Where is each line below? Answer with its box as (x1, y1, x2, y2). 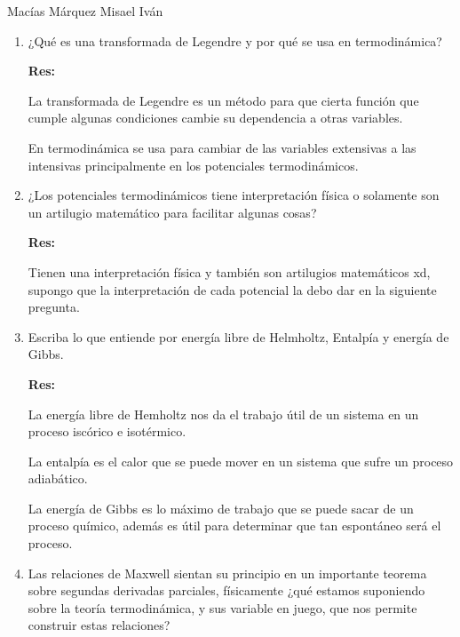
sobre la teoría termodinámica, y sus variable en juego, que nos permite (28, 598, 417, 617)
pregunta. (28, 298, 80, 316)
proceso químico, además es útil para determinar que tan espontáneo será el (28, 516, 441, 535)
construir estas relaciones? (28, 616, 171, 634)
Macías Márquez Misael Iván (7, 2, 163, 20)
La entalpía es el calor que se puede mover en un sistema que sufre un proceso (28, 451, 454, 470)
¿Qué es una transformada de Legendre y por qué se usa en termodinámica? (28, 31, 442, 50)
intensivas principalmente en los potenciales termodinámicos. (28, 155, 359, 174)
